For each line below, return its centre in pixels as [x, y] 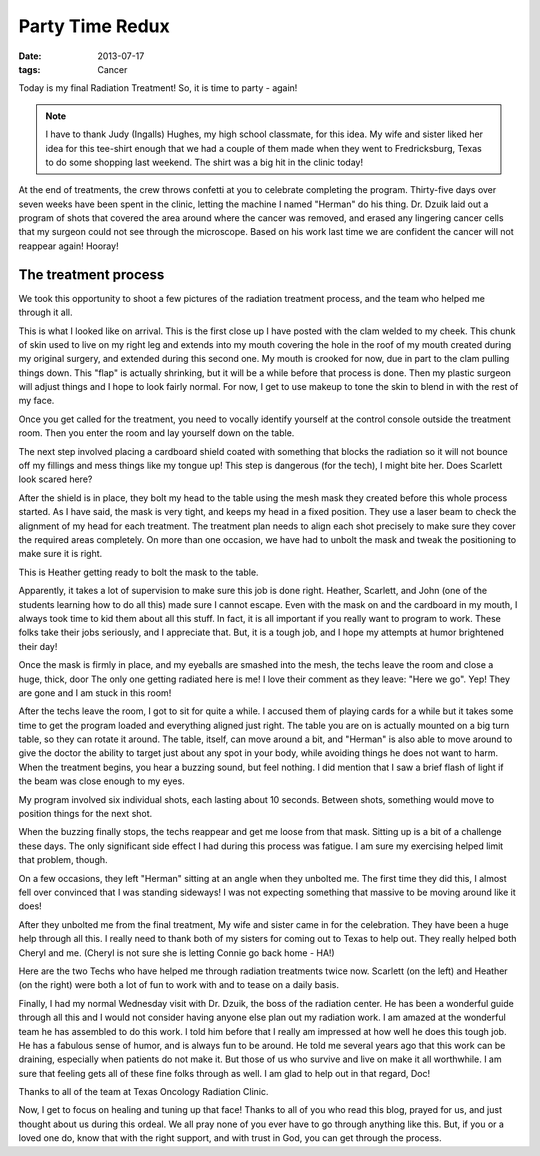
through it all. [45, 312]
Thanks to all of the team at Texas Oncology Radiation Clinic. [143, 1092]
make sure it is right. [60, 554]
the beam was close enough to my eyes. [101, 781]
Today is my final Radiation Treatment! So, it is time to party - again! [158, 88]
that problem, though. [63, 860]
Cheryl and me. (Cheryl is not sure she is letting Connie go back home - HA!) [176, 952]
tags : [29, 69]
